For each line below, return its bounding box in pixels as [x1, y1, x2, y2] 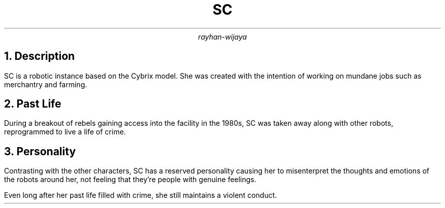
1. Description [4, 50, 75, 63]
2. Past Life [4, 97, 61, 111]
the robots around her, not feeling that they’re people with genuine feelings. [4, 175, 257, 184]
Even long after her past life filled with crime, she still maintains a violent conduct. [4, 191, 277, 200]
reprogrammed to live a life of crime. [4, 127, 126, 136]
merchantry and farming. [4, 80, 87, 89]
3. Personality [4, 145, 76, 158]
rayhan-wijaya [198, 32, 247, 41]
